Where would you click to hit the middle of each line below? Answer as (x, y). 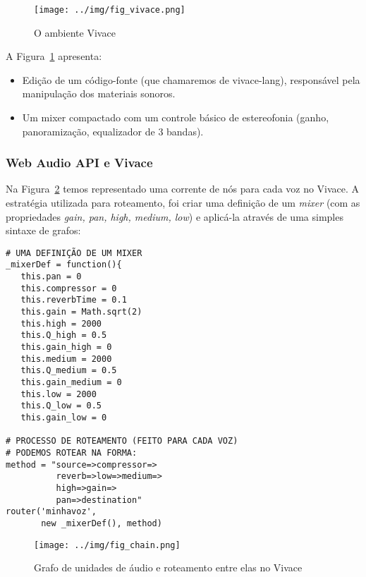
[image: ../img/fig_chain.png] (107, 545)
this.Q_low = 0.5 (61, 406)
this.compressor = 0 (69, 288)
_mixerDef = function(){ (64, 265)
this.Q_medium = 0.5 (69, 371)
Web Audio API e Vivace (79, 163)
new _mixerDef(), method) (102, 523)
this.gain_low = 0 (64, 418)
